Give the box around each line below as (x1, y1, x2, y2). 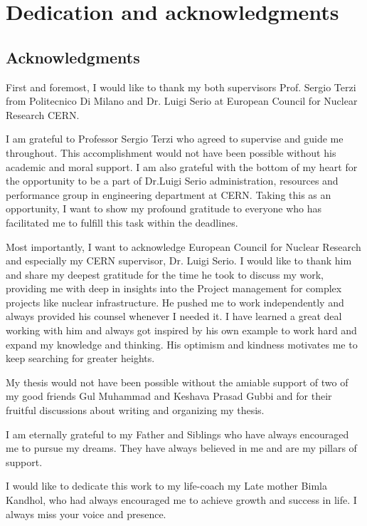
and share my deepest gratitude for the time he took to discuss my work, (6, 267, 324, 282)
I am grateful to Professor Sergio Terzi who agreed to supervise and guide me (6, 131, 344, 146)
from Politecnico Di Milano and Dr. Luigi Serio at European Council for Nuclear (6, 93, 358, 108)
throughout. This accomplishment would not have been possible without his (6, 145, 336, 160)
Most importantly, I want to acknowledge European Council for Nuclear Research (6, 239, 361, 254)
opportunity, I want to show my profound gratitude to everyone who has (6, 201, 322, 216)
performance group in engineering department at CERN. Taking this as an (6, 187, 331, 202)
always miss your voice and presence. (6, 506, 166, 521)
